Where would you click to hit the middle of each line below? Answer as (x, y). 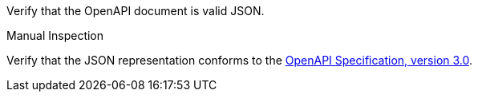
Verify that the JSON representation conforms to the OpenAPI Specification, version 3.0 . (240, 60)
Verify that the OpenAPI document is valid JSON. (136, 11)
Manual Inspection (55, 35)
